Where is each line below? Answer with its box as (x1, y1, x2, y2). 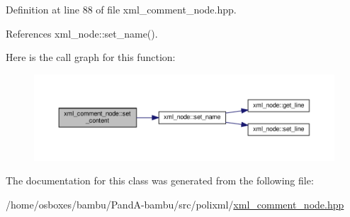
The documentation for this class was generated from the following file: (6, 173, 314, 188)
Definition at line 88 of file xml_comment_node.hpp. (6, 2, 237, 16)
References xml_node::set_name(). (6, 26, 158, 40)
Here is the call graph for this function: (6, 50, 176, 65)
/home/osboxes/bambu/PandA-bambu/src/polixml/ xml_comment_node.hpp (6, 196, 344, 211)
